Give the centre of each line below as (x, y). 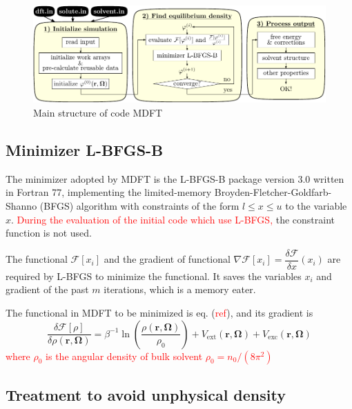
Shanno (21, 206)
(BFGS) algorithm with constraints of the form (139, 206)
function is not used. (49, 233)
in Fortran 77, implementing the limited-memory (109, 192)
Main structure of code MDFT (98, 113)
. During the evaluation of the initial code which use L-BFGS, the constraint (173, 219)
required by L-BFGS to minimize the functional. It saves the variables (154, 276)
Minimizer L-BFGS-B (85, 150)
